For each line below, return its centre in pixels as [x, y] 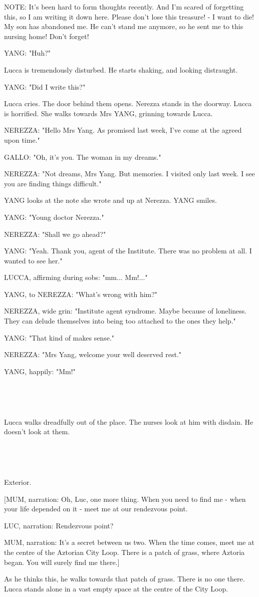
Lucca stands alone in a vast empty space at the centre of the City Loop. [116, 588]
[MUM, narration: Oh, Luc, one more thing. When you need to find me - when [125, 499]
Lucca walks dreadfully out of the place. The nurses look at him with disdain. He [129, 421]
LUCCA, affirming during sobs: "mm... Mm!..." [76, 277]
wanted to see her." [33, 260]
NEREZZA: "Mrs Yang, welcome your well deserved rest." [93, 354]
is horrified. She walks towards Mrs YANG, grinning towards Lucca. [108, 113]
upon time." [22, 139]
